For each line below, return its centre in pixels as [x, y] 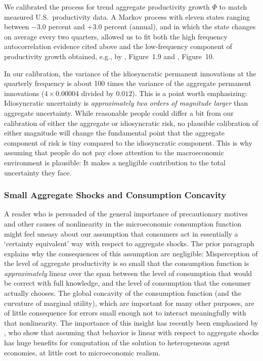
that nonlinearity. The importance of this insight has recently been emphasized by [131, 322]
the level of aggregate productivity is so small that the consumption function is [127, 263]
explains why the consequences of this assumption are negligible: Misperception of [131, 253]
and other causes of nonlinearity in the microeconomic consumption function [123, 223]
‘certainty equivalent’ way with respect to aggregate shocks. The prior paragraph [129, 243]
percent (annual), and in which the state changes [180, 27]
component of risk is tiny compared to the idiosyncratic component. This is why [128, 142]
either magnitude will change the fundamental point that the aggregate [115, 133]
